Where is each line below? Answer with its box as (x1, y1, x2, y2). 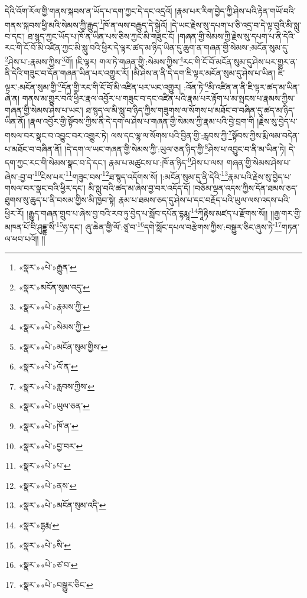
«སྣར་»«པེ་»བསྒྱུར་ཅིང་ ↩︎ (18, 578, 93, 590)
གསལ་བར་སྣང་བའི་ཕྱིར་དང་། (5, 181, 86, 194)
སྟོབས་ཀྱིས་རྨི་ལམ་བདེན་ (231, 129, 300, 141)
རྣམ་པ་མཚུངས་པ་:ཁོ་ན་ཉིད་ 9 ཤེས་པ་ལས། (109, 155, 224, 169)
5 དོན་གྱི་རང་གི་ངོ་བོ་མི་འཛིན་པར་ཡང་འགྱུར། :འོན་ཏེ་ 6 (58, 79, 208, 93)
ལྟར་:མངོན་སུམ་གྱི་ (5, 80, 58, 93)
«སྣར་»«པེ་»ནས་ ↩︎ (18, 479, 77, 491)
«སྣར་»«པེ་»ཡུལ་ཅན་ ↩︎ (18, 400, 90, 412)
